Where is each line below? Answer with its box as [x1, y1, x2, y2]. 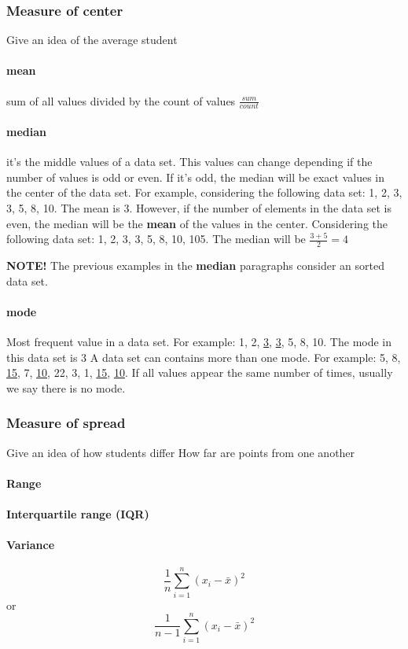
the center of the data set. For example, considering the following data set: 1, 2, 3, [6, 184, 402, 201]
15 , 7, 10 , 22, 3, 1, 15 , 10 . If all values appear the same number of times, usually [6, 364, 393, 381]
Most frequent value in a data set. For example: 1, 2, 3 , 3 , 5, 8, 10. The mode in [6, 334, 392, 350]
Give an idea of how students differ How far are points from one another [6, 444, 355, 460]
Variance [6, 537, 55, 553]
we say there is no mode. [6, 379, 126, 396]
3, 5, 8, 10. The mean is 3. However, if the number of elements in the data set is [6, 200, 391, 216]
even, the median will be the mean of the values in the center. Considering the [6, 215, 388, 231]
